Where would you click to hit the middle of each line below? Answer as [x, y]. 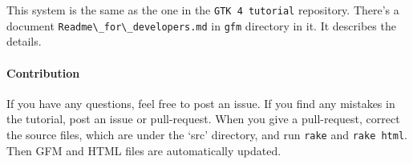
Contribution [43, 72]
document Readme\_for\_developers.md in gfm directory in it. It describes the [201, 25]
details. [24, 41]
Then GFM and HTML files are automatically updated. [144, 150]
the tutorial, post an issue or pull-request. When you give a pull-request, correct [203, 119]
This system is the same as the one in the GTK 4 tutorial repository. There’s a [203, 10]
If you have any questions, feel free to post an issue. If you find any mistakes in [201, 103]
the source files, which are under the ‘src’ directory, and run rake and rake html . [207, 134]
